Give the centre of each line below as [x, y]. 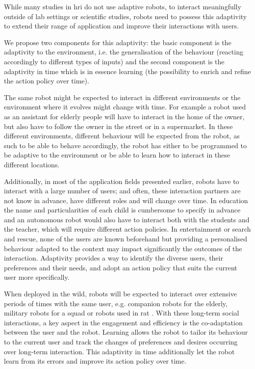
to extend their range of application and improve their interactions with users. [121, 26]
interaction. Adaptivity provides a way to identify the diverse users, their [114, 258]
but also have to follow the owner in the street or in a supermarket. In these [118, 126]
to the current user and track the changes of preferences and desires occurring [121, 342]
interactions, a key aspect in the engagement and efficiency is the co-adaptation [123, 322]
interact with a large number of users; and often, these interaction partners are [122, 191]
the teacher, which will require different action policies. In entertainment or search [127, 229]
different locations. [32, 164]
